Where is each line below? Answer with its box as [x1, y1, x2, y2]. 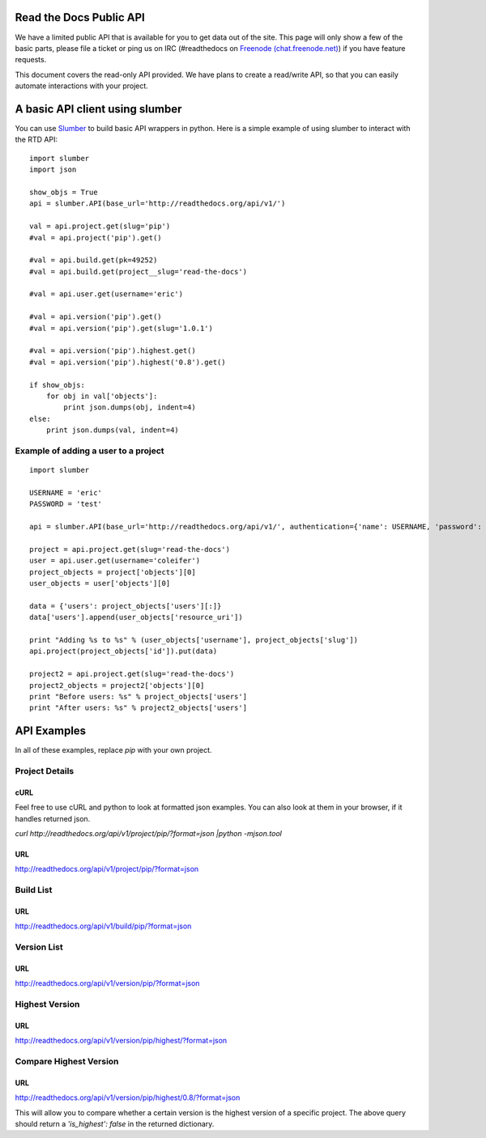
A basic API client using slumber [15, 102, 182, 116]
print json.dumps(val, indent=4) [45, 426, 180, 435]
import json [29, 165, 77, 174]
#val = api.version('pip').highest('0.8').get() [29, 357, 226, 367]
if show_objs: [29, 380, 85, 389]
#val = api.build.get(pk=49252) [29, 256, 158, 265]
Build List [15, 885, 53, 896]
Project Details [15, 765, 75, 776]
